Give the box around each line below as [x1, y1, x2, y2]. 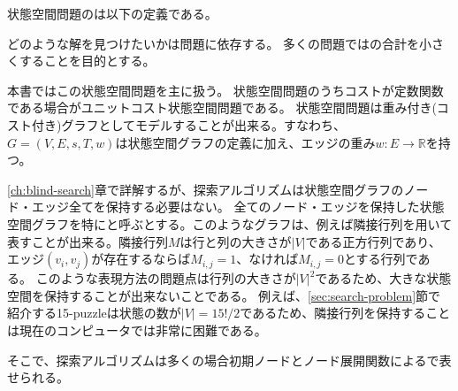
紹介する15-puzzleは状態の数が [7, 303, 181, 322]
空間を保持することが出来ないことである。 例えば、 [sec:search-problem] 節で [7, 286, 441, 304]
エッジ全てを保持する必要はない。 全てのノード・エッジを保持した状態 [31, 197, 445, 216]
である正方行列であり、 [305, 232, 441, 250]
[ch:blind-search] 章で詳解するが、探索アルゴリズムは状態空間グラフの [7, 180, 404, 198]
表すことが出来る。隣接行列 [7, 232, 168, 250]
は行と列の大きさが [179, 232, 292, 250]
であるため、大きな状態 [315, 269, 452, 287]
